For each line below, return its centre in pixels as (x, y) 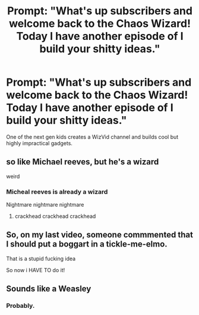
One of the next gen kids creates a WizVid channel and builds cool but (92, 137)
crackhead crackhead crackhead (55, 216)
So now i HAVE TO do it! (36, 270)
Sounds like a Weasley (49, 289)
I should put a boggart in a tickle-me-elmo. (87, 244)
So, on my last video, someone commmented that (99, 235)
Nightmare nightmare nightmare (45, 205)
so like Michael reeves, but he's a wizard (83, 162)
